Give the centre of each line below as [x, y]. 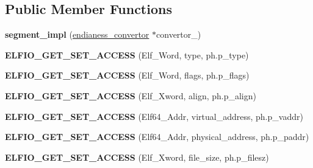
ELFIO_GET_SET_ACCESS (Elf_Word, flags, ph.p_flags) [127, 75]
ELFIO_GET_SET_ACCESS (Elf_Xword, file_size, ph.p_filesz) [137, 157]
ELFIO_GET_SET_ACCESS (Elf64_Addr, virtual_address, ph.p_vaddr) [154, 116]
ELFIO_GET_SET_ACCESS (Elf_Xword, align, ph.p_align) [131, 95]
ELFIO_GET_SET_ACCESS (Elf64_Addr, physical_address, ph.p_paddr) [157, 137]
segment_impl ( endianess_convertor [77, 34]
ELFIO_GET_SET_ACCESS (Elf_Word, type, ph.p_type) [127, 54]
